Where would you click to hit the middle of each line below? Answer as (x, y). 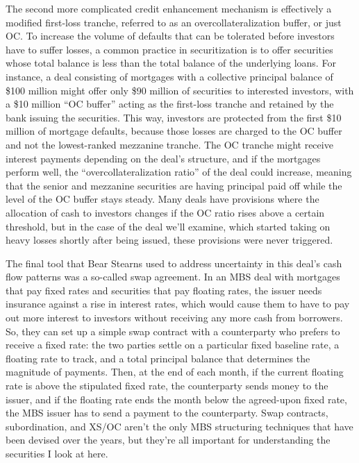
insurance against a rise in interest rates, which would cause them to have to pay (178, 304)
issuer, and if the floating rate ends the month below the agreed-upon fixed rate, (176, 399)
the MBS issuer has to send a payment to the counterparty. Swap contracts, (167, 413)
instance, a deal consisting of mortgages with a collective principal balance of (169, 76)
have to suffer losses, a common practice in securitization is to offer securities (169, 49)
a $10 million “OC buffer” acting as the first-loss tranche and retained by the (170, 104)
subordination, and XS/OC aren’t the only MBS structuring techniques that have (179, 426)
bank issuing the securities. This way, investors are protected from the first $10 (174, 117)
